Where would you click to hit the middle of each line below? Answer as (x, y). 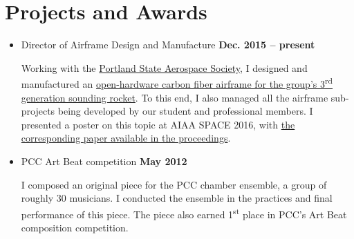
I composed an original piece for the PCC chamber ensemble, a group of (174, 184)
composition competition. (75, 227)
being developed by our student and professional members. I (185, 111)
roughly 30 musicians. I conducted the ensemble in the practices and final (177, 198)
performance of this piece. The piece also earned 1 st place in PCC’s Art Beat (184, 213)
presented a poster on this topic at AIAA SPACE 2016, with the (158, 124)
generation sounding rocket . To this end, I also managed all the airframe (175, 97)
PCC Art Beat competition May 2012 (104, 161)
